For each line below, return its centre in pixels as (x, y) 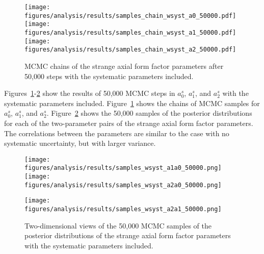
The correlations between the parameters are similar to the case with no (117, 133)
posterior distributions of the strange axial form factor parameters (128, 235)
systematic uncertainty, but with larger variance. (80, 143)
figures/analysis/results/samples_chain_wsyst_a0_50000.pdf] (130, 16)
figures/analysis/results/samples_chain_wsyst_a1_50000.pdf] (130, 32)
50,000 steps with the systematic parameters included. (109, 76)
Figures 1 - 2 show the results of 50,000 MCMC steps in (90, 93)
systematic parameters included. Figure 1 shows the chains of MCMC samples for (132, 103)
